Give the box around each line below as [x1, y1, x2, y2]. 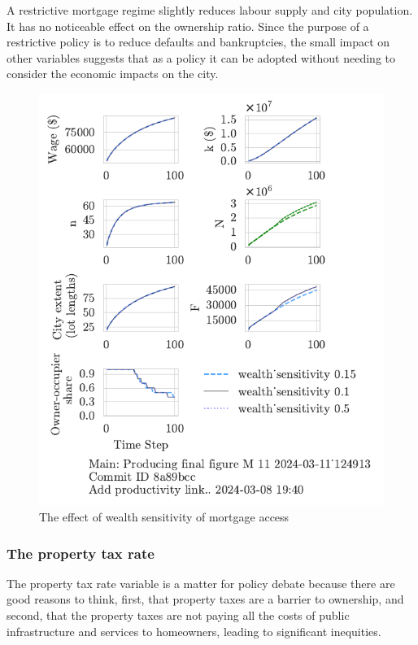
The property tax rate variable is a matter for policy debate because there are [7, 574, 395, 591]
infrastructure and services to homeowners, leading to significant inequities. [7, 622, 381, 639]
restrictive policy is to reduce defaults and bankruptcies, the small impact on [7, 33, 390, 50]
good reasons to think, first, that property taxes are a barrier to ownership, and [7, 591, 404, 608]
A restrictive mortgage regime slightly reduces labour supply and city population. [7, 2, 413, 18]
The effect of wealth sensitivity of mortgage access [39, 508, 290, 525]
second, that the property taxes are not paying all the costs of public [7, 607, 350, 624]
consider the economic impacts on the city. [7, 65, 219, 82]
